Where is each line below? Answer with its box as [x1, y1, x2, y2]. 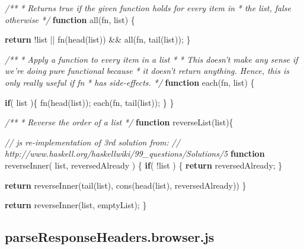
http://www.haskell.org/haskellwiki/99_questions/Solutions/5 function [5, 147, 265, 160]
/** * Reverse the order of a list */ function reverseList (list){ [5, 116, 233, 128]
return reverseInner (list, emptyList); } [5, 199, 147, 211]
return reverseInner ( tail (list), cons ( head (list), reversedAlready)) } [5, 179, 247, 191]
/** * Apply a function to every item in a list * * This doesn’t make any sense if [5, 53, 298, 65]
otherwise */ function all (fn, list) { [5, 13, 135, 25]
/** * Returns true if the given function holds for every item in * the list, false [5, 2, 291, 14]
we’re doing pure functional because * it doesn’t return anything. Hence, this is [5, 64, 289, 77]
